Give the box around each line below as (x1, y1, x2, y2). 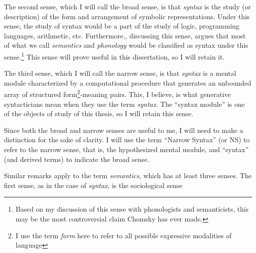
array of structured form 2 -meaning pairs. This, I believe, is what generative (4, 88, 231, 99)
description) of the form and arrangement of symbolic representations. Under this (4, 11, 250, 21)
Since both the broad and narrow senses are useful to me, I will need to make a (4, 125, 243, 135)
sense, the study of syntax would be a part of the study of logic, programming (4, 21, 240, 31)
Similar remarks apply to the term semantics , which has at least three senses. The (4, 170, 252, 181)
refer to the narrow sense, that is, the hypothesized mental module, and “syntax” (4, 144, 249, 155)
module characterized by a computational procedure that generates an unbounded (4, 77, 252, 88)
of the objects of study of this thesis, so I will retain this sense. (4, 108, 193, 119)
